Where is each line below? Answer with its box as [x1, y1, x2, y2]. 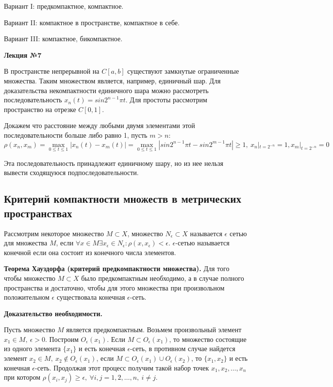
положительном [4, 292, 50, 302]
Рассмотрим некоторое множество [4, 228, 104, 238]
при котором [4, 372, 41, 382]
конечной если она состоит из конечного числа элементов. [4, 247, 176, 257]
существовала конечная [56, 292, 125, 302]
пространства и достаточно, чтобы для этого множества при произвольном [4, 282, 225, 292]
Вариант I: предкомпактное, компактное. [4, 1, 124, 11]
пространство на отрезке [4, 104, 76, 114]
